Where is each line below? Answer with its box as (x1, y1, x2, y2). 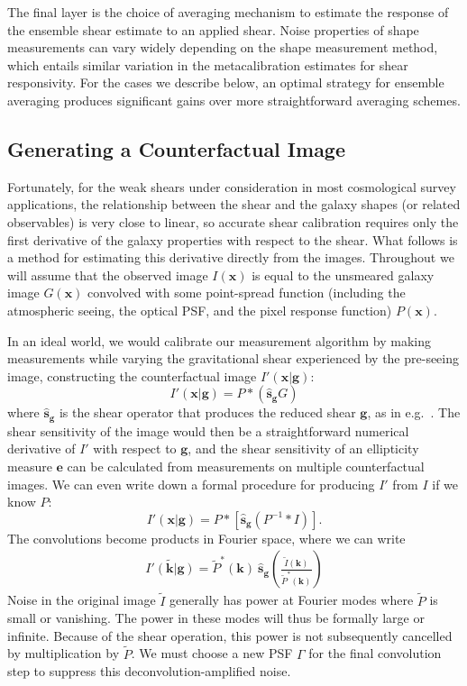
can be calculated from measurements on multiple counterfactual (67, 456, 425, 475)
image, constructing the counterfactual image (7, 366, 257, 385)
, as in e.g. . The (367, 403, 461, 422)
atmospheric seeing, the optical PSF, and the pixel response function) (7, 300, 392, 319)
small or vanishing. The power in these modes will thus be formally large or (7, 608, 425, 627)
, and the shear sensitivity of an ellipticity (188, 439, 419, 458)
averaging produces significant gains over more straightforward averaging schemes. (7, 90, 461, 109)
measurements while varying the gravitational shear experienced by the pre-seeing (7, 349, 460, 368)
